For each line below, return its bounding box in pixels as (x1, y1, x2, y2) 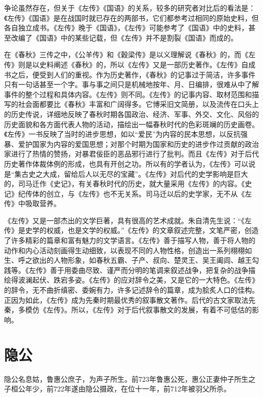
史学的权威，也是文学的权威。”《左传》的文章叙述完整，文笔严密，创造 (25, 225, 259, 235)
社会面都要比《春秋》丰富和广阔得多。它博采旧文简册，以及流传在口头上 (18, 99, 259, 109)
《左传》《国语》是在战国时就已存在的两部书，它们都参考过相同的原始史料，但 (4, 12, 259, 23)
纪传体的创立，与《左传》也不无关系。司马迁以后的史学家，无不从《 (18, 188, 245, 198)
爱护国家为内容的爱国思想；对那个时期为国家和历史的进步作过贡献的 (18, 138, 245, 149)
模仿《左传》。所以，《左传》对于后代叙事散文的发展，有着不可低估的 (25, 304, 252, 315)
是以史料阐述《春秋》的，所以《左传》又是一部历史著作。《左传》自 (25, 59, 248, 69)
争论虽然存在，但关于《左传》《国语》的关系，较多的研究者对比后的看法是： (4, 3, 255, 13)
